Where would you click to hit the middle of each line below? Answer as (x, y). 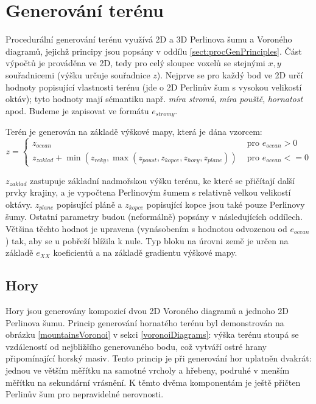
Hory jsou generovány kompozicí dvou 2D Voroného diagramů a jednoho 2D (147, 310)
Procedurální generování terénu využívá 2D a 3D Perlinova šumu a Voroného (149, 39)
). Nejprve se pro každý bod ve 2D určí (230, 74)
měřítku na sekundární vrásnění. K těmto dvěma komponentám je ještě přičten (153, 382)
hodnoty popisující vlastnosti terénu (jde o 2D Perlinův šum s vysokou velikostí (154, 87)
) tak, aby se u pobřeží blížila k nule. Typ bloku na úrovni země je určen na (147, 240)
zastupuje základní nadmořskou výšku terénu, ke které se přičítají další (162, 180)
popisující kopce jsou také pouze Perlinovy (226, 204)
